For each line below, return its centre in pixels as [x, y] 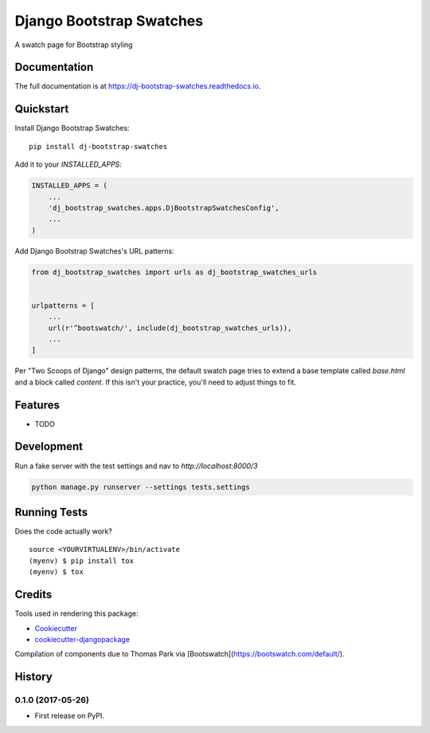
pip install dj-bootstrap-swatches [98, 146]
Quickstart [42, 109]
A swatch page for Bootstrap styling [74, 45]
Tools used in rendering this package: [76, 613]
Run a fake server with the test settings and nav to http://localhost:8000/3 [136, 466]
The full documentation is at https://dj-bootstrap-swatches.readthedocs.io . [138, 86]
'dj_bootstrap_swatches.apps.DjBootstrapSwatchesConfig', [164, 208]
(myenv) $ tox [56, 572]
